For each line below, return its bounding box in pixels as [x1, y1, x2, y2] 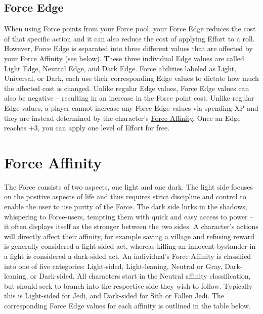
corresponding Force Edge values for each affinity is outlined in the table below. [4, 300, 251, 310]
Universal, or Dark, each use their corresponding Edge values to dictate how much [4, 73, 259, 83]
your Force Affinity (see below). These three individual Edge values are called [4, 53, 244, 63]
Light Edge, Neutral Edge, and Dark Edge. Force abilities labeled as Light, [4, 63, 237, 73]
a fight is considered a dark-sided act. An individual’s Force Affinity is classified [4, 251, 251, 261]
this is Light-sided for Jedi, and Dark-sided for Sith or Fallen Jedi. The [4, 290, 225, 301]
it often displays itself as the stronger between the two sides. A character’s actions [4, 221, 258, 232]
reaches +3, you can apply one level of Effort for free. [4, 122, 170, 133]
